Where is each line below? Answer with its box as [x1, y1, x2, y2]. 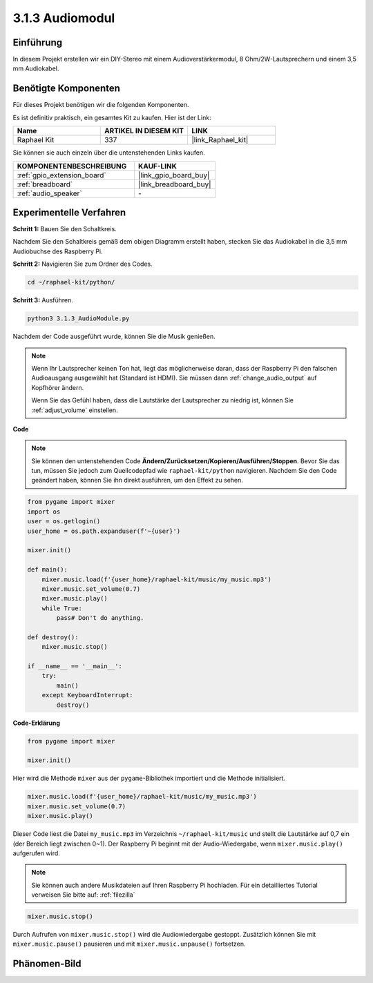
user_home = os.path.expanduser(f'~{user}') [27, 527, 181, 535]
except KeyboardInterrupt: [41, 691, 134, 699]
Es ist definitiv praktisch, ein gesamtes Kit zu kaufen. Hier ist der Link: [12, 113, 211, 121]
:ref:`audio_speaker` [17, 188, 82, 198]
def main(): [27, 566, 68, 574]
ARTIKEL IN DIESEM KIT [104, 126, 184, 136]
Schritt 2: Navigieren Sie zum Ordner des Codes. [12, 260, 153, 269]
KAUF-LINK [138, 161, 178, 171]
